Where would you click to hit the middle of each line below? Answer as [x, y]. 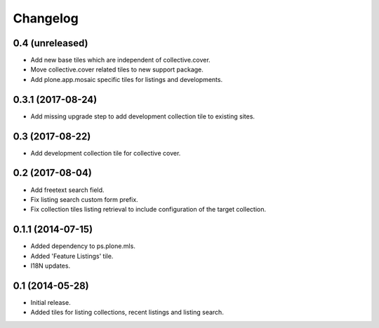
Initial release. [51, 302]
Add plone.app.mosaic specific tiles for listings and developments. [127, 79]
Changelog [46, 18]
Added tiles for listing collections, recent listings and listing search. [127, 313]
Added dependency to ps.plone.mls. [83, 246]
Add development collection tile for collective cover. [106, 153]
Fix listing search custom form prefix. [84, 199]
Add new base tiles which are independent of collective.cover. [120, 60]
